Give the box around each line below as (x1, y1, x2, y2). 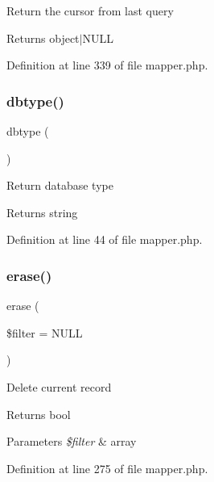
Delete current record (6, 378, 112, 395)
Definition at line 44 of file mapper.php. (6, 231, 203, 248)
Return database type (6, 177, 113, 194)
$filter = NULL (6, 324, 83, 341)
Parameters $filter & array (6, 433, 137, 450)
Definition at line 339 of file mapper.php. (6, 57, 208, 73)
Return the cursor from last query (6, 2, 174, 19)
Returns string (6, 203, 78, 220)
